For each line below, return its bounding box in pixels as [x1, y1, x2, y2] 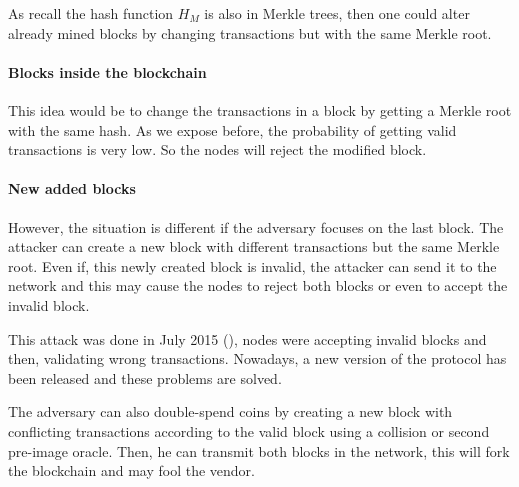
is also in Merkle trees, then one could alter [204, 3, 470, 23]
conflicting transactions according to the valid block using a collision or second [8, 420, 490, 441]
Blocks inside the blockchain [8, 61, 207, 82]
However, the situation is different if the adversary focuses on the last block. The [8, 216, 504, 237]
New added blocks [8, 178, 136, 199]
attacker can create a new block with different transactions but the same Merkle [8, 236, 500, 257]
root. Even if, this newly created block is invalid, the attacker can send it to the [8, 255, 497, 276]
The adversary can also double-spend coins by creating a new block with [8, 401, 453, 422]
